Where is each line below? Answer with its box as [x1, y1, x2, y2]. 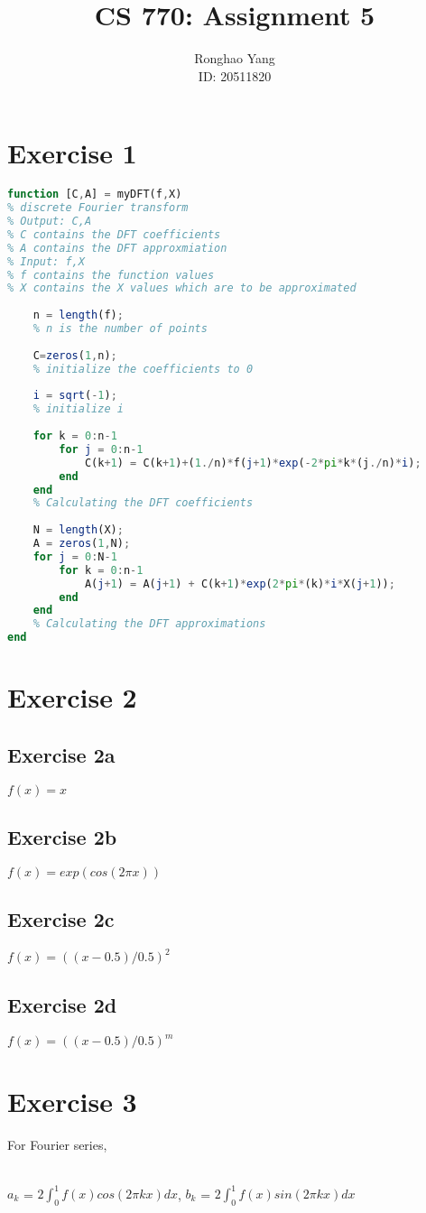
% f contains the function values [7, 268, 215, 282]
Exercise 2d [7, 990, 117, 1018]
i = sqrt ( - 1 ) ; [32, 389, 117, 403]
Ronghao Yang [194, 49, 275, 68]
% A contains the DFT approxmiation [7, 241, 227, 255]
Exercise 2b [7, 822, 117, 850]
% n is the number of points [32, 322, 208, 335]
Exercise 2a [7, 740, 116, 768]
